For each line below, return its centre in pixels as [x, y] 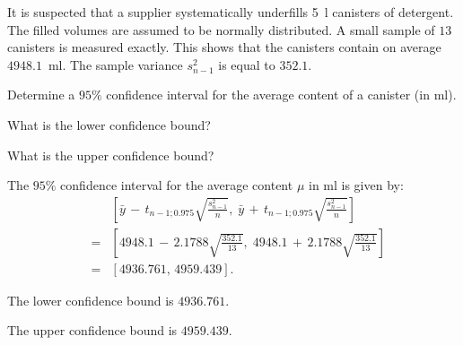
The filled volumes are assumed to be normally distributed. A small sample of [221, 29]
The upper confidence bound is [92, 330]
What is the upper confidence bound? [111, 155]
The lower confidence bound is [91, 300]
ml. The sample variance [115, 64]
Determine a [41, 95]
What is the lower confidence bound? [109, 124]
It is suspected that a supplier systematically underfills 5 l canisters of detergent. [231, 12]
